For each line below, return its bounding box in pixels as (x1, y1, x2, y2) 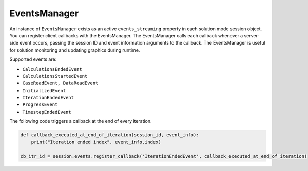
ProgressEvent (22, 102, 58, 108)
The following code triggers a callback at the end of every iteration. (9, 118, 152, 124)
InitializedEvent (22, 88, 66, 93)
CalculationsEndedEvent (22, 66, 82, 72)
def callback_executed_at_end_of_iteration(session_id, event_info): (20, 132, 199, 138)
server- (244, 32, 260, 38)
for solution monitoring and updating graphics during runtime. (9, 47, 140, 53)
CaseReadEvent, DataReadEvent (22, 80, 99, 87)
